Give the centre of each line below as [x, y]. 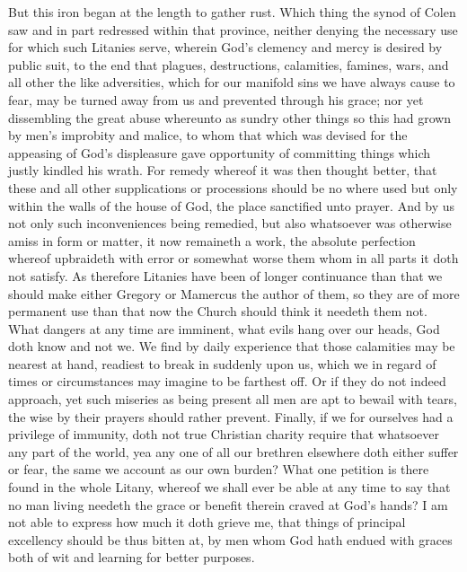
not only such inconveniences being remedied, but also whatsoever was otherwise [230, 223]
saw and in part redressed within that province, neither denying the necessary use [233, 29]
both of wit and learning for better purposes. [132, 557]
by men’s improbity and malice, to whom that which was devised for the [208, 135]
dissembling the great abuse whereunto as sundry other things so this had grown [230, 117]
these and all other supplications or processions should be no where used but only [233, 187]
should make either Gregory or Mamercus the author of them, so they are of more [234, 293]
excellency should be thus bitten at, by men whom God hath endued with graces [230, 539]
